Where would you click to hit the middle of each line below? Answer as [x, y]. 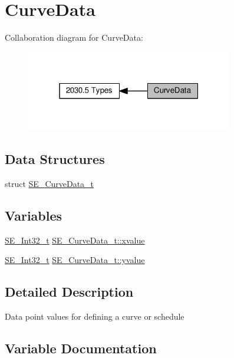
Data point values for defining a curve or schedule [95, 316]
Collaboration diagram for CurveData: [74, 37]
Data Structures [55, 159]
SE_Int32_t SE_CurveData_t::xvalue [75, 240]
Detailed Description [69, 292]
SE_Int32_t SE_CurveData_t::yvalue [75, 260]
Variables [34, 216]
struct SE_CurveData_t [50, 184]
